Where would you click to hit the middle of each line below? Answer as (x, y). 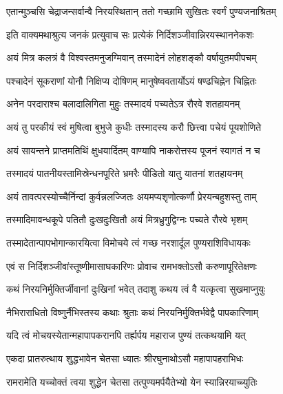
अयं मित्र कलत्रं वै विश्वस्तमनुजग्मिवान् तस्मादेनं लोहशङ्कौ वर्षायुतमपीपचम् (132, 58)
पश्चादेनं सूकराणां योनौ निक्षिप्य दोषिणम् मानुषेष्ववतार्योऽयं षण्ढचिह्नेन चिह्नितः (132, 80)
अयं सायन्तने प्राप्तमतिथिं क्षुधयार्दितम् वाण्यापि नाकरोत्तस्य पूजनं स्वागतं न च (133, 150)
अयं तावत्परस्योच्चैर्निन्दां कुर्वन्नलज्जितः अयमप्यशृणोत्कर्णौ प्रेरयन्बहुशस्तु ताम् (132, 196)
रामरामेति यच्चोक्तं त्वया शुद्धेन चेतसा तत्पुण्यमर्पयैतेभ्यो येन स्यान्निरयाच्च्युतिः (132, 381)
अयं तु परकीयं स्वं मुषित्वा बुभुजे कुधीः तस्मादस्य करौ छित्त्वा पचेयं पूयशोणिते (134, 126)
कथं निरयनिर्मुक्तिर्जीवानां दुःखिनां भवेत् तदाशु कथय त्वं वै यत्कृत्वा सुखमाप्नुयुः (136, 289)
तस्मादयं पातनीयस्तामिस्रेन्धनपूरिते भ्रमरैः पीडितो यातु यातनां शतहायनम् (125, 173)
